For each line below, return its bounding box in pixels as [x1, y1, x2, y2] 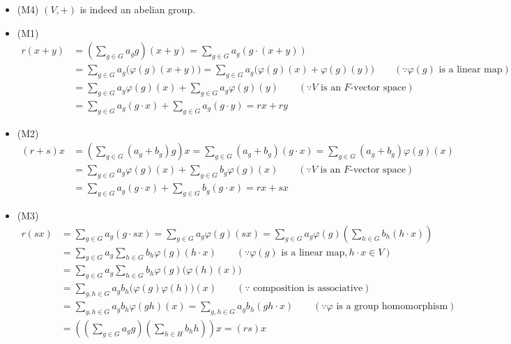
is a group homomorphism [336, 302, 448, 312]
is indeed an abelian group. [79, 2, 196, 16]
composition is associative [253, 283, 363, 294]
